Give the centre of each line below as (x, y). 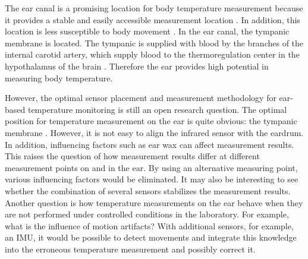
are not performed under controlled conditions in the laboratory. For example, (147, 214)
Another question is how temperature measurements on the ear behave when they (154, 202)
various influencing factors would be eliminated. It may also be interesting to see (152, 179)
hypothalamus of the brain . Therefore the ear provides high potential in (137, 66)
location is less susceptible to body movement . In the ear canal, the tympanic (147, 31)
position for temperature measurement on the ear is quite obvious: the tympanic (151, 121)
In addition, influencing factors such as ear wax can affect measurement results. (150, 144)
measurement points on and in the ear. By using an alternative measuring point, (151, 167)
